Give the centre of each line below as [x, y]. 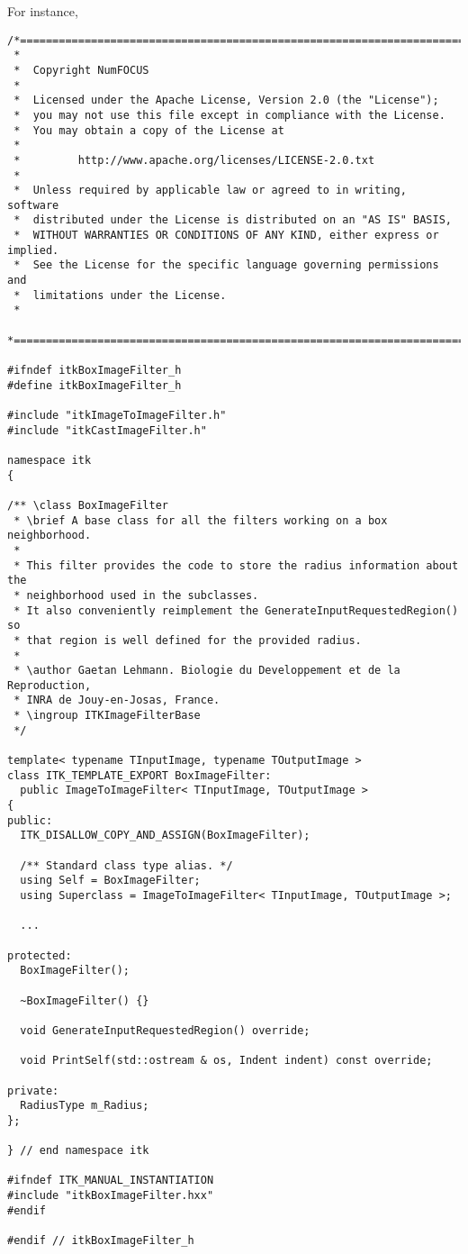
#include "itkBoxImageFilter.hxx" [111, 1196]
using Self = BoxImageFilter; [110, 881]
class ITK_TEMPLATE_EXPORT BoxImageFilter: [139, 775]
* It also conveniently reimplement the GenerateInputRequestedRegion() [236, 610]
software [33, 205]
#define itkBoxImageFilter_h [94, 385]
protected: [40, 955]
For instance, [43, 11]
